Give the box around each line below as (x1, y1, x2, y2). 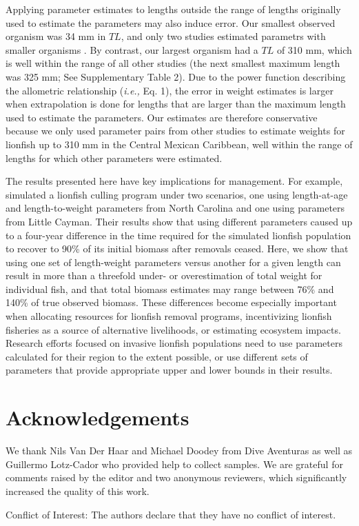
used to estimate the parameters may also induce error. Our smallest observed (6, 15, 336, 30)
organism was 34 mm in (6, 29, 106, 43)
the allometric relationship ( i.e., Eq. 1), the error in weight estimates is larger (6, 83, 334, 97)
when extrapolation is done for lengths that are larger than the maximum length (6, 97, 346, 111)
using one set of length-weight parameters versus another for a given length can (6, 254, 341, 269)
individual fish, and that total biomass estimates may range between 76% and (6, 281, 334, 296)
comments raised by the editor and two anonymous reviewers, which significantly (6, 470, 347, 485)
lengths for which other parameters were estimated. (6, 150, 223, 165)
